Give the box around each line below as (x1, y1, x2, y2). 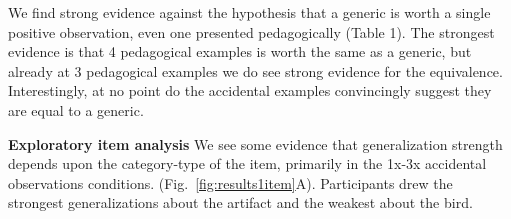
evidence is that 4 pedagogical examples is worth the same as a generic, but (8, 41, 472, 62)
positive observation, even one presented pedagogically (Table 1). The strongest (8, 21, 495, 42)
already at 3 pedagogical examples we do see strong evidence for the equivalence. (8, 60, 503, 81)
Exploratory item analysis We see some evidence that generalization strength (8, 133, 503, 154)
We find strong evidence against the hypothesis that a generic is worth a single (8, 2, 491, 22)
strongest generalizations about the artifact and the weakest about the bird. (8, 192, 473, 213)
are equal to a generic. (8, 99, 144, 120)
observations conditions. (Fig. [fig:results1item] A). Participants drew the (8, 172, 453, 193)
